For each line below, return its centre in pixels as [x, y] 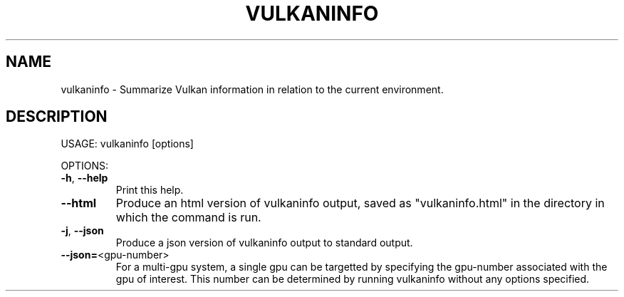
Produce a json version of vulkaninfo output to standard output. [264, 243]
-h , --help [84, 178]
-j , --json [82, 231]
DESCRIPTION [57, 117]
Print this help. [150, 190]
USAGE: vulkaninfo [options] [127, 144]
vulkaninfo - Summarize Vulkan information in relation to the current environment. [252, 89]
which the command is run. [188, 218]
